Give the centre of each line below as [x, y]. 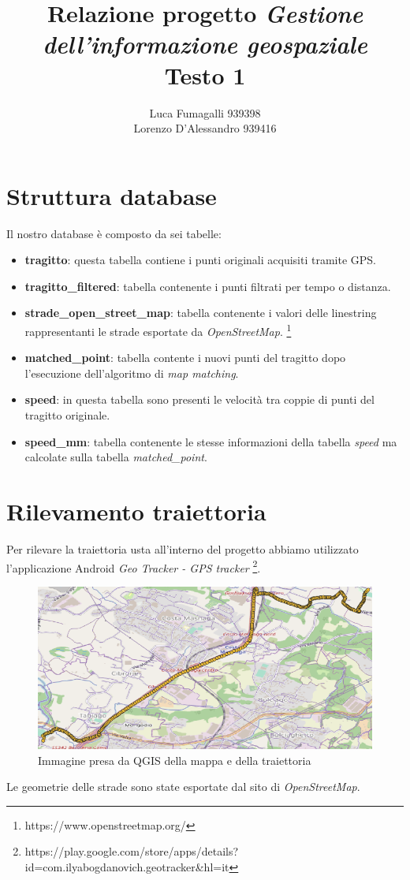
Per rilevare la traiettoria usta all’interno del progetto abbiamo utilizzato [183, 548]
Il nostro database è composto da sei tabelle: [114, 233]
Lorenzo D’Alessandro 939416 [205, 128]
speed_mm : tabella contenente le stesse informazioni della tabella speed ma [211, 441]
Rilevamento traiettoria [136, 511]
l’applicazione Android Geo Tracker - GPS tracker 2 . [134, 566]
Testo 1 [205, 75]
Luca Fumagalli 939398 [205, 112]
